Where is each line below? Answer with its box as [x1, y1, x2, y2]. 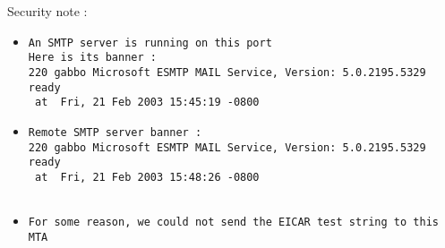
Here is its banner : [28, 51, 157, 64]
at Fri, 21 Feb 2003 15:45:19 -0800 [34, 96, 260, 109]
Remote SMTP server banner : [28, 125, 202, 139]
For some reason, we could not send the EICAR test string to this [28, 216, 439, 229]
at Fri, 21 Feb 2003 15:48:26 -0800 [34, 170, 260, 184]
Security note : [7, 2, 88, 20]
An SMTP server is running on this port [28, 36, 272, 49]
